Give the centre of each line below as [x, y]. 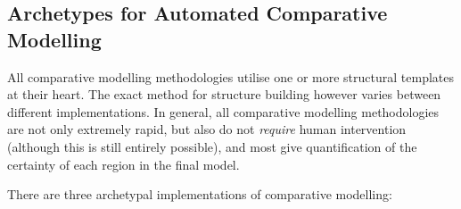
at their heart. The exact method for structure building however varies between [224, 94]
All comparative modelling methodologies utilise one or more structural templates [230, 76]
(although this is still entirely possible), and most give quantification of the [212, 146]
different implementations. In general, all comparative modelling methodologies [223, 111]
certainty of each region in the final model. [123, 164]
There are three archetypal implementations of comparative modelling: [200, 194]
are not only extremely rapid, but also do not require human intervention [207, 129]
